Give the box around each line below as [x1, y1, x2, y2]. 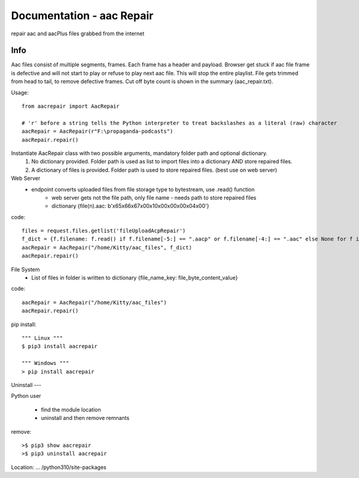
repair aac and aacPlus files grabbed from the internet [11, 30, 145, 37]
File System [11, 266, 40, 273]
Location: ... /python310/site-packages [11, 464, 107, 471]
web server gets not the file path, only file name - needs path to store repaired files [51, 194, 257, 201]
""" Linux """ [22, 335, 63, 341]
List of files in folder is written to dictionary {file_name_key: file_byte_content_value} [31, 274, 238, 281]
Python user [11, 392, 41, 400]
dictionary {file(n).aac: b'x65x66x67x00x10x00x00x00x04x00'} [51, 202, 209, 209]
